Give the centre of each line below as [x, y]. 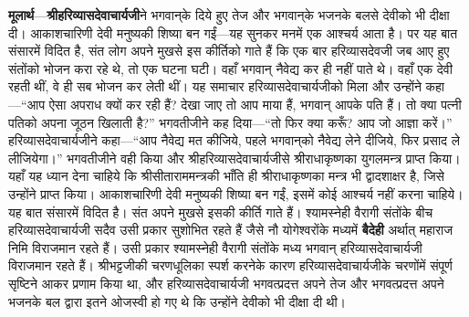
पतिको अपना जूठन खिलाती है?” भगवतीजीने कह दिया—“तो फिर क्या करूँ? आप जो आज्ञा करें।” [230, 122]
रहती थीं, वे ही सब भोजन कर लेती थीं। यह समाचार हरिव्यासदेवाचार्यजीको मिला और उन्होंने [215, 86]
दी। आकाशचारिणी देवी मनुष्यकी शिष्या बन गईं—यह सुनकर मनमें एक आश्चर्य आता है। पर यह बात [233, 32]
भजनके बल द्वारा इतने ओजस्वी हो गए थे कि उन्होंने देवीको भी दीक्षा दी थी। [177, 301]
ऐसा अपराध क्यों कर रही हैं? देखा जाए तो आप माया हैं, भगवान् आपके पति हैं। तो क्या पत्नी [255, 104]
